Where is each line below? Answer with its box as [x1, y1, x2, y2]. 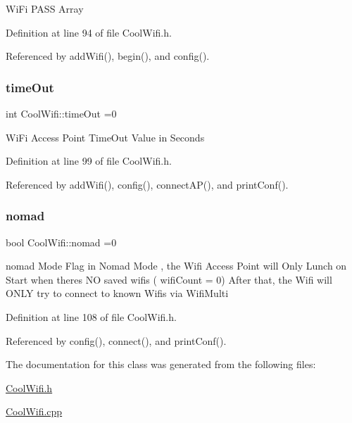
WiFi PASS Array [6, 1, 84, 15]
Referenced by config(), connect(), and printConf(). [6, 333, 227, 348]
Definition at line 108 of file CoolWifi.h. [6, 309, 177, 324]
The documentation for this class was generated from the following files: [6, 357, 316, 372]
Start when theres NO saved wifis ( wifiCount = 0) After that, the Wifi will [6, 272, 332, 286]
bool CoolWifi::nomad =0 [6, 234, 117, 249]
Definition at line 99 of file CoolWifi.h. [6, 153, 172, 168]
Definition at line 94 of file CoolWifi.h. [6, 25, 172, 39]
